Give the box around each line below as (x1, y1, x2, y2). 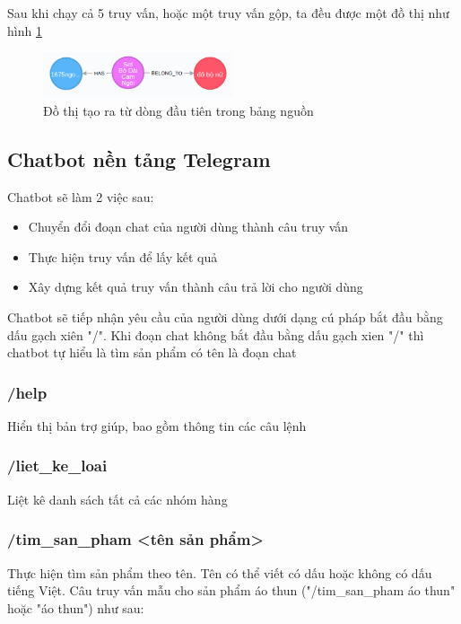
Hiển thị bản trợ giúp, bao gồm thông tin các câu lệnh (7, 416, 307, 435)
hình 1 (7, 21, 42, 40)
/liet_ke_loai (7, 454, 108, 477)
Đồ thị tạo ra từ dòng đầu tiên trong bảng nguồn (43, 101, 314, 119)
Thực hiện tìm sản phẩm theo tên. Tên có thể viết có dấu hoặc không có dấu (7, 563, 432, 582)
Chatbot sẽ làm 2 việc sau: (7, 187, 154, 206)
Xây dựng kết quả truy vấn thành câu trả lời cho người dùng (28, 277, 363, 296)
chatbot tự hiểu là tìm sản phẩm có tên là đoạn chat (7, 343, 297, 362)
